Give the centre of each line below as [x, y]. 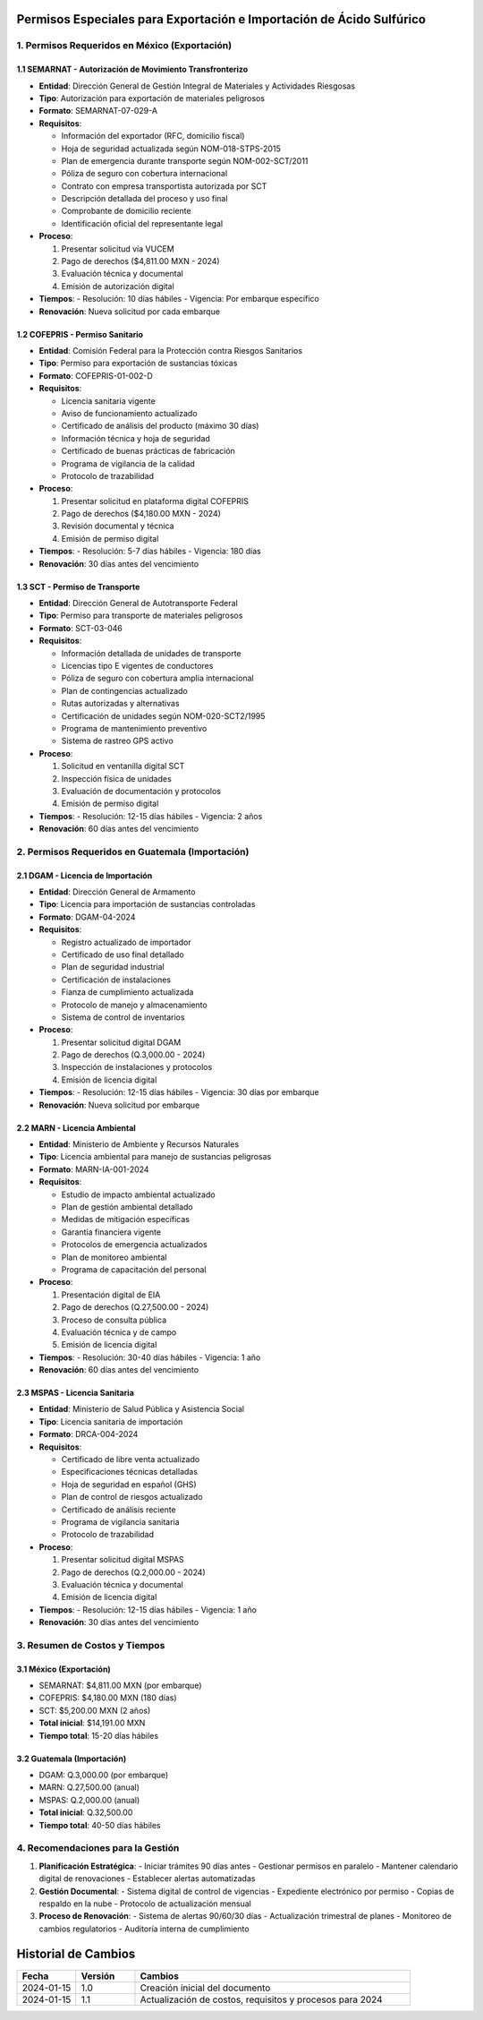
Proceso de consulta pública [114, 1320]
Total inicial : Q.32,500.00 [86, 1812]
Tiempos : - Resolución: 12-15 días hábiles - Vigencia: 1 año [148, 1609]
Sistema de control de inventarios [123, 1017]
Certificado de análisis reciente [119, 1510]
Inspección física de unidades [116, 778]
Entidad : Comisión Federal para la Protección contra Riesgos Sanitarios [171, 351]
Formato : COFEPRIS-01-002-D [96, 375]
